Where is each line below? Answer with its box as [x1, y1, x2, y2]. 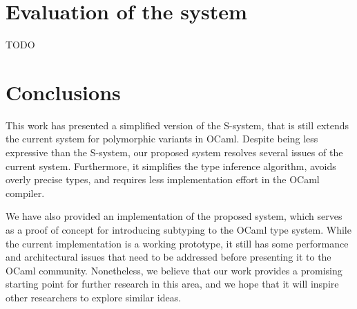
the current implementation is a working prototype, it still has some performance [6, 236, 349, 250]
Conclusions [6, 77, 121, 106]
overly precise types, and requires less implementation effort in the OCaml [6, 172, 320, 187]
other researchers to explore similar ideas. [6, 290, 182, 304]
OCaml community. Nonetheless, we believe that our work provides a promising [6, 263, 342, 277]
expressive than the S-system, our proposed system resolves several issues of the [6, 145, 343, 160]
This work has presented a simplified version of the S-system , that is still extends [6, 118, 349, 132]
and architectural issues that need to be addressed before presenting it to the [6, 250, 331, 264]
